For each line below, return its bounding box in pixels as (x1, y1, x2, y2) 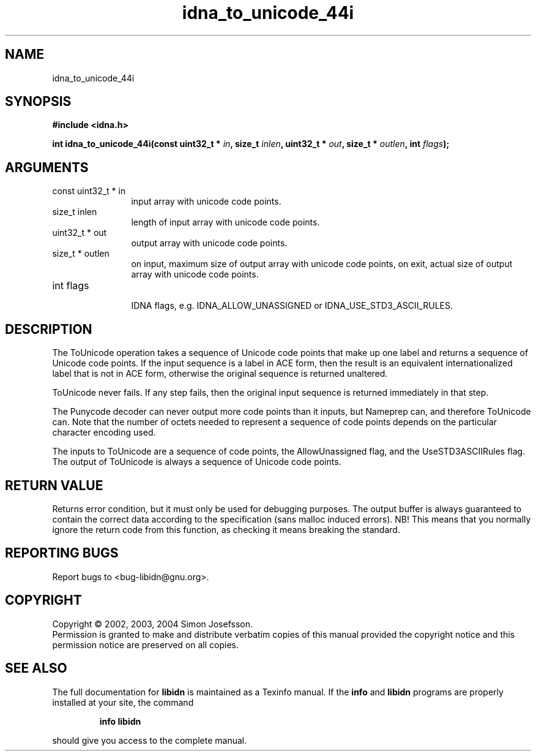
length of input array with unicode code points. (131, 217, 320, 228)
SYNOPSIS (5, 94, 72, 110)
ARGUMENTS (5, 159, 89, 175)
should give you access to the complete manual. (52, 735, 247, 746)
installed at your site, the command (52, 697, 194, 708)
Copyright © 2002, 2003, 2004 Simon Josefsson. (52, 618, 253, 629)
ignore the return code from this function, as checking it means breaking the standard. (52, 524, 400, 535)
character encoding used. (52, 427, 156, 438)
